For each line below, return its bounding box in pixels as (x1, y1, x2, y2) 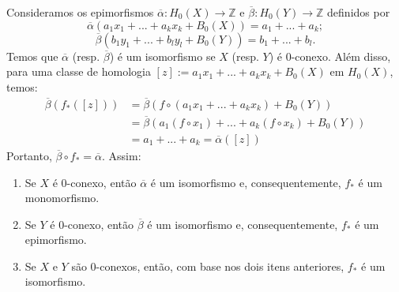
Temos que (6, 47, 58, 64)
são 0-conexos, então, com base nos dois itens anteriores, (71, 257, 344, 274)
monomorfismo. (24, 189, 100, 206)
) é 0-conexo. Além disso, (269, 47, 391, 64)
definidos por (327, 4, 390, 20)
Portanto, (6, 147, 52, 163)
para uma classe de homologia (6, 63, 151, 80)
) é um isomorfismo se (109, 47, 216, 64)
